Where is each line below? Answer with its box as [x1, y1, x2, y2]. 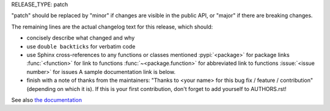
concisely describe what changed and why [26, 34, 135, 42]
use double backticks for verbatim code [26, 42, 136, 50]
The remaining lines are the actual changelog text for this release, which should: [11, 23, 213, 30]
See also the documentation [11, 96, 82, 103]
